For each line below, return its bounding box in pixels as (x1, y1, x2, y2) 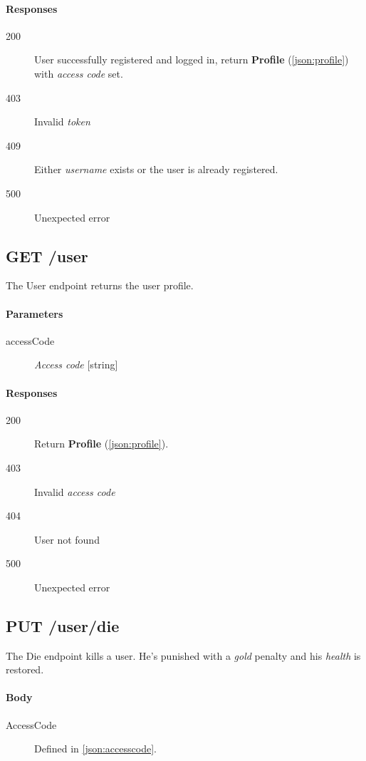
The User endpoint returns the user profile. (6, 278, 194, 293)
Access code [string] (34, 357, 118, 372)
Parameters (6, 306, 63, 321)
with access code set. (34, 66, 123, 81)
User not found (34, 532, 100, 547)
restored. (6, 662, 44, 677)
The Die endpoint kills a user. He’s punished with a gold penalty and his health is (6, 648, 361, 663)
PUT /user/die (6, 614, 120, 636)
